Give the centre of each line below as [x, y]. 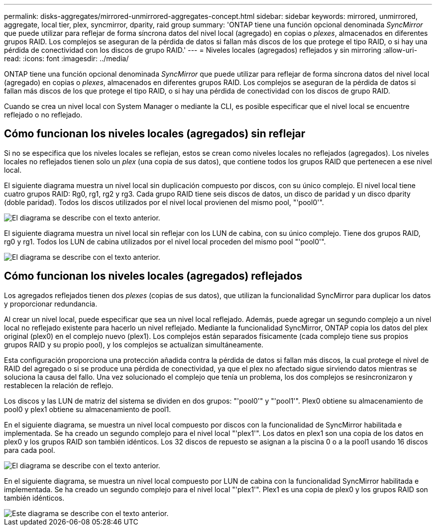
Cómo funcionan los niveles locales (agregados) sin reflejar [155, 134]
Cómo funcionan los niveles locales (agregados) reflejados [153, 276]
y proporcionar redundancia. [51, 304]
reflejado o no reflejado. [43, 115]
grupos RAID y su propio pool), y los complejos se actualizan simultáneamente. [134, 344]
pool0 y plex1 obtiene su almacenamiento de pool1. [88, 409]
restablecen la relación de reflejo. [59, 385]
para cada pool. [30, 450]
